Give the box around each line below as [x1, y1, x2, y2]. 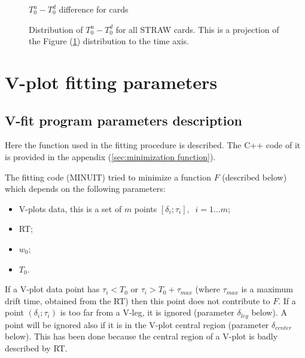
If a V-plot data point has [5, 283, 100, 295]
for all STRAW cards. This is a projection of [115, 23, 279, 35]
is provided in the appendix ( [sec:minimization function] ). [5, 150, 216, 163]
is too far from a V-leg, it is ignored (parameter [60, 306, 234, 319]
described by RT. [5, 341, 68, 354]
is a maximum [241, 283, 293, 295]
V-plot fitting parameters [5, 69, 218, 94]
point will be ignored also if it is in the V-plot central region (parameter [5, 318, 269, 331]
